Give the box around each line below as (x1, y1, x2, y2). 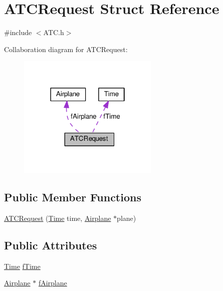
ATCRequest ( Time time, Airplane (4, 212, 111, 223)
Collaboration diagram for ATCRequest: (4, 44, 128, 54)
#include (4, 27, 32, 38)
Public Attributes (4, 237, 97, 252)
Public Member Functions (4, 189, 141, 204)
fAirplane (38, 277, 67, 288)
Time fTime (4, 260, 41, 271)
